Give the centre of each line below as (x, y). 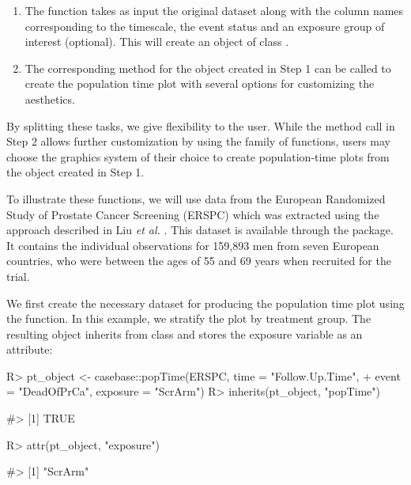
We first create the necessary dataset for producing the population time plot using (205, 303)
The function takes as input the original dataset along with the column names (214, 10)
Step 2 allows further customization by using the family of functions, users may (198, 141)
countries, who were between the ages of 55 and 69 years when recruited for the (199, 261)
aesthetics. (50, 99)
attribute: (30, 349)
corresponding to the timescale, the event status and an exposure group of (205, 26)
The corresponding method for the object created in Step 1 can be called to (208, 68)
